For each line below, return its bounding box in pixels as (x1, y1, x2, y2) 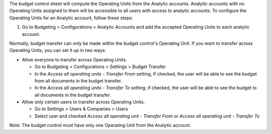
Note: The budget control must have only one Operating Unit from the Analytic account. (9, 122, 191, 128)
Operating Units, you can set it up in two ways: (9, 47, 106, 53)
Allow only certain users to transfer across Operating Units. (22, 99, 145, 105)
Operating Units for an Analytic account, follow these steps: (9, 15, 133, 21)
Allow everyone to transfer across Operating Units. (22, 56, 127, 62)
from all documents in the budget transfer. (34, 78, 122, 84)
